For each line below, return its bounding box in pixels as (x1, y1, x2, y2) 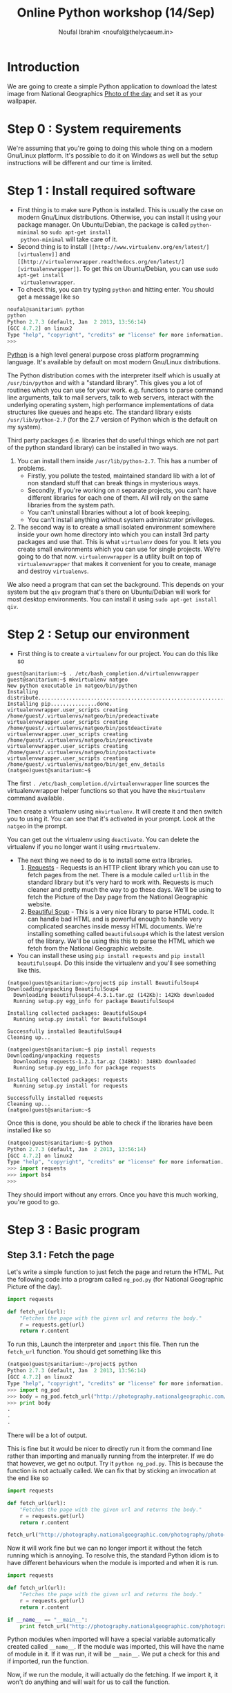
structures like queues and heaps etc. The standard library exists (7, 408, 192, 416)
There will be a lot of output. (7, 1431, 88, 1439)
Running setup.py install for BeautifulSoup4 (13, 1016, 147, 1022)
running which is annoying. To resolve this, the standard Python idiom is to (7, 1551, 220, 1560)
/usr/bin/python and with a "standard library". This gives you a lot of (7, 378, 203, 386)
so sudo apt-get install (40, 227, 112, 236)
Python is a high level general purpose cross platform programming (7, 350, 199, 359)
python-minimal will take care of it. (20, 235, 118, 243)
